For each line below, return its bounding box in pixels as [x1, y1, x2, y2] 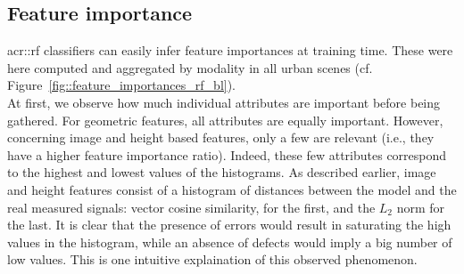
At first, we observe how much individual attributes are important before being [7, 93, 441, 111]
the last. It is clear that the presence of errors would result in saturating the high [7, 215, 452, 234]
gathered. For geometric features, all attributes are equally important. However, [7, 110, 443, 129]
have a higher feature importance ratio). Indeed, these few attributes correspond [7, 145, 447, 164]
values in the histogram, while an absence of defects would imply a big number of [7, 232, 452, 251]
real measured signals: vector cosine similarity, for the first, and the [7, 197, 376, 216]
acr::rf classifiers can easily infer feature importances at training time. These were [7, 41, 453, 60]
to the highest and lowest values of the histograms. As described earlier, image [7, 163, 436, 181]
